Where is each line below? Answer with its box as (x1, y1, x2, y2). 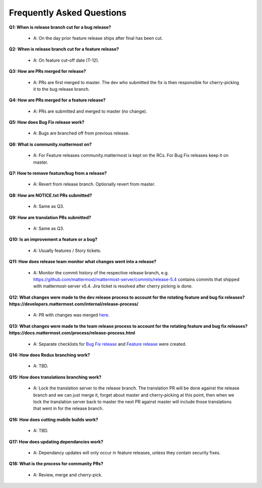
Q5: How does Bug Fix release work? (9, 119, 84, 125)
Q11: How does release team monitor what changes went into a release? (9, 259, 157, 265)
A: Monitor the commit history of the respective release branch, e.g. (33, 269, 169, 275)
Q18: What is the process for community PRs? (9, 461, 104, 467)
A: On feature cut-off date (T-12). (33, 57, 99, 63)
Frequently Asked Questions (9, 7, 127, 18)
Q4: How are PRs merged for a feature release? (9, 97, 106, 103)
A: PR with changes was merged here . (33, 312, 110, 318)
